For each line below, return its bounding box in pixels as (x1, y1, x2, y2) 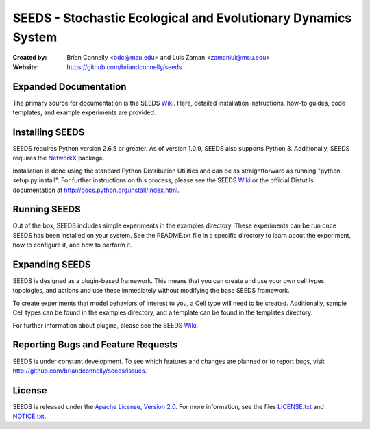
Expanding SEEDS (12, 259, 92, 270)
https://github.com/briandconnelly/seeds (66, 62, 182, 71)
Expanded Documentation (12, 81, 127, 93)
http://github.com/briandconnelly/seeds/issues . (12, 367, 147, 375)
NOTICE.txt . (12, 412, 47, 421)
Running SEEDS (12, 204, 82, 215)
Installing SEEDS (12, 126, 85, 138)
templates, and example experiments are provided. (12, 108, 156, 117)
